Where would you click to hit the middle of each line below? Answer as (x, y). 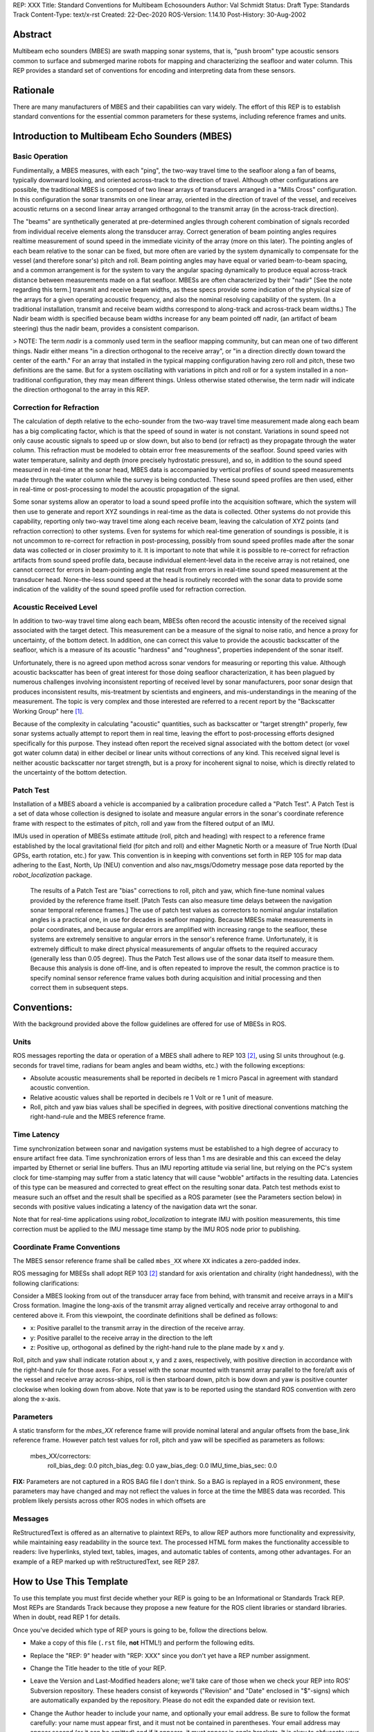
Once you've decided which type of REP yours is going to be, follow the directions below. (140, 1630)
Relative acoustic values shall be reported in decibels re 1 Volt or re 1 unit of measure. (152, 1097)
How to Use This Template (70, 1581)
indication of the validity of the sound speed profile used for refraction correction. (130, 589)
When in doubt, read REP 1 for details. (66, 1617)
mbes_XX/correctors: (61, 1456)
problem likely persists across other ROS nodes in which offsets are (109, 1501)
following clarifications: (46, 1283)
